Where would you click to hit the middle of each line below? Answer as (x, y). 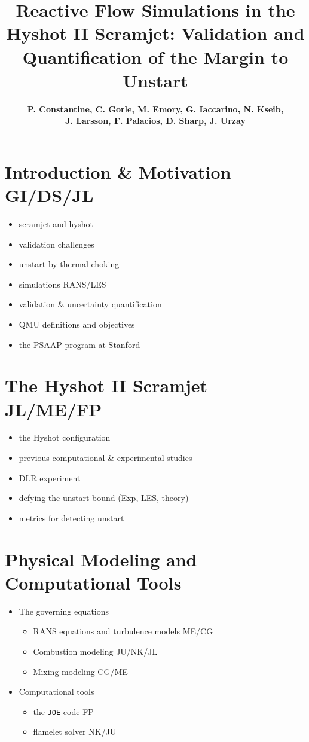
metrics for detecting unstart (71, 517)
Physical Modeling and (101, 559)
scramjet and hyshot (56, 224)
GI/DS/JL (49, 195)
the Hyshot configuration (65, 437)
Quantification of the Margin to (155, 57)
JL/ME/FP (53, 409)
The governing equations (64, 611)
